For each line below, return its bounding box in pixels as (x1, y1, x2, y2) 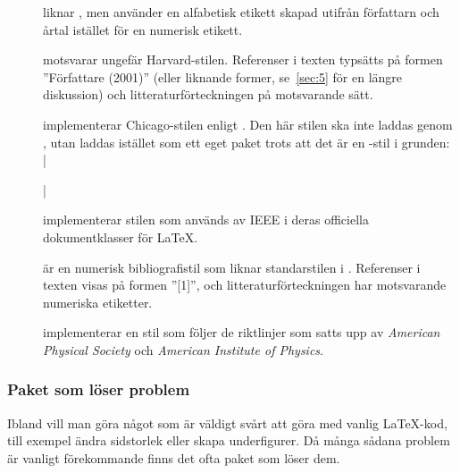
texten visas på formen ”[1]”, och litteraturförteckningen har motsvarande (43, 275, 447, 294)
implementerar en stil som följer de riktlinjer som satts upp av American (43, 323, 440, 342)
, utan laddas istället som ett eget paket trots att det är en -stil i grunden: (43, 132, 450, 151)
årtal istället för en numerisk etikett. (43, 20, 243, 38)
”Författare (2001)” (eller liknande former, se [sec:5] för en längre (43, 67, 403, 86)
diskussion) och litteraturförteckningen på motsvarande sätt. (43, 85, 373, 104)
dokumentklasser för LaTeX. (43, 227, 198, 246)
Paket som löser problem (7, 378, 190, 401)
